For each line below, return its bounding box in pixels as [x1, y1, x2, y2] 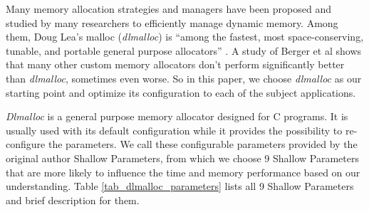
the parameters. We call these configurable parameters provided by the [48, 137, 358, 152]
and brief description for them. [6, 192, 140, 207]
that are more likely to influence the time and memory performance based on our [6, 164, 360, 179]
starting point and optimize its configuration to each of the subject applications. [6, 85, 356, 100]
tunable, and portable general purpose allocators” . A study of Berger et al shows [6, 43, 362, 58]
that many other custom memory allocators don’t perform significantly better [6, 57, 345, 72]
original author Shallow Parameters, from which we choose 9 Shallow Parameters [6, 150, 359, 165]
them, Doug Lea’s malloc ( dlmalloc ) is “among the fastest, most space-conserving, [6, 29, 364, 44]
